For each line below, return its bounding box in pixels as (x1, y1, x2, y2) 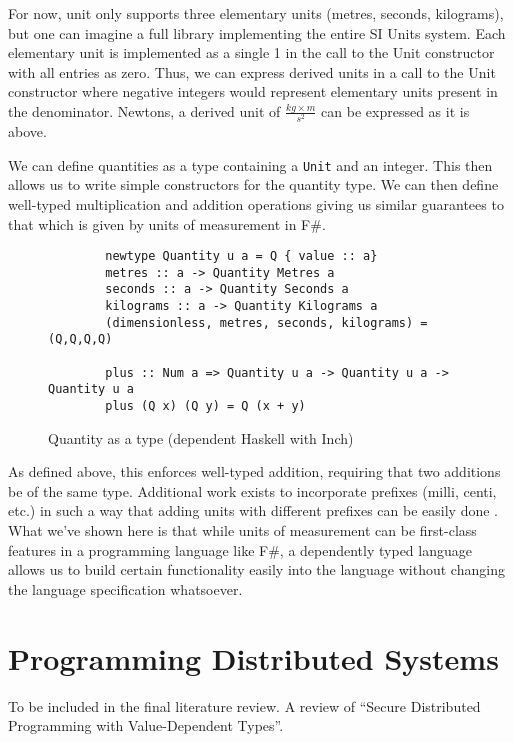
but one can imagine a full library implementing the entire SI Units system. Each (8, 22, 506, 43)
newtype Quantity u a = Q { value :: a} (105, 249, 378, 264)
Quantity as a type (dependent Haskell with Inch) (48, 427, 354, 448)
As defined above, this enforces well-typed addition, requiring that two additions (8, 461, 501, 482)
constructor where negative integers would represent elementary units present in (8, 81, 498, 102)
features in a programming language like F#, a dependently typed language (8, 539, 472, 560)
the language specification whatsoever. (8, 578, 243, 599)
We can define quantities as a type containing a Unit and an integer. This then (8, 154, 493, 175)
